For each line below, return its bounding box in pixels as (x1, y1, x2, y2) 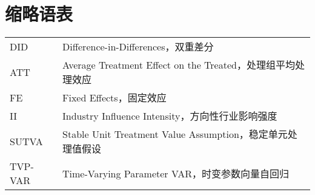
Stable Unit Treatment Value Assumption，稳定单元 (62, 127, 288, 142)
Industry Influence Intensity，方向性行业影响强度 (62, 109, 277, 123)
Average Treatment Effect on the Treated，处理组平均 (62, 58, 295, 72)
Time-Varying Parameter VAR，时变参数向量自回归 (62, 166, 289, 181)
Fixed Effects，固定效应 (62, 91, 167, 105)
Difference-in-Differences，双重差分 (62, 39, 214, 54)
